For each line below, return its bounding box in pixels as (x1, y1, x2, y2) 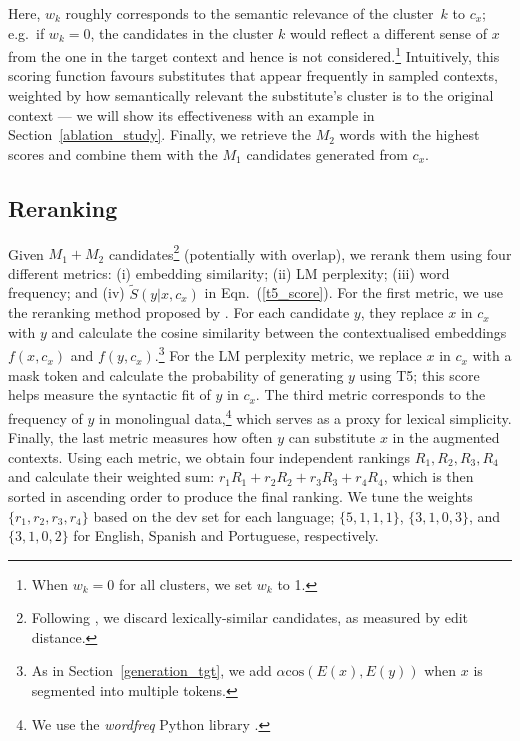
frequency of (8, 407, 83, 428)
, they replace (360, 302, 444, 323)
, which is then (383, 466, 474, 487)
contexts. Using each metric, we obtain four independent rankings (8, 446, 411, 467)
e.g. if (8, 22, 45, 43)
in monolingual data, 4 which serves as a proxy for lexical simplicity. (98, 404, 512, 428)
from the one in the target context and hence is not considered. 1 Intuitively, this (8, 43, 500, 66)
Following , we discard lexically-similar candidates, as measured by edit (31, 607, 469, 628)
